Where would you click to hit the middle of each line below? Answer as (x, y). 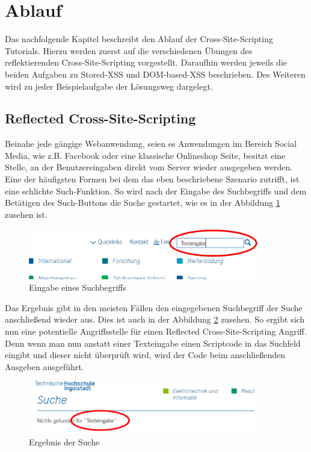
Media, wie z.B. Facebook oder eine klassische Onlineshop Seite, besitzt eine (145, 155)
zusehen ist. (26, 214)
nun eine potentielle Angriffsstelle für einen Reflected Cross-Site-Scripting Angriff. (156, 331)
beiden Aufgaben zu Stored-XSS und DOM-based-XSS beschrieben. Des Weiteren (155, 74)
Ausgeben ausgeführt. (45, 366)
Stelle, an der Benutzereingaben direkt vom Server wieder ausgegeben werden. (149, 167)
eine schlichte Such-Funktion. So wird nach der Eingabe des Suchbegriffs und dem (156, 190)
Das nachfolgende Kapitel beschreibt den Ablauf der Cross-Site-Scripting (139, 39)
